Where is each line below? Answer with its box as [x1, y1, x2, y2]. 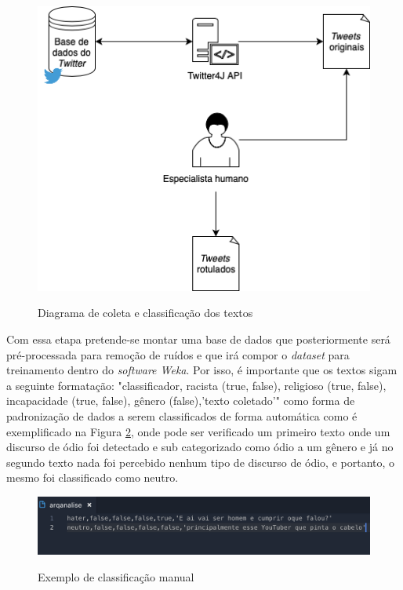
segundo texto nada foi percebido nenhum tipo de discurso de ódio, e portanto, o [6, 453, 395, 470]
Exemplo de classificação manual [38, 568, 194, 585]
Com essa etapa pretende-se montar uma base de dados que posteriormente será [6, 331, 390, 348]
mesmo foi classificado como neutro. [6, 469, 179, 486]
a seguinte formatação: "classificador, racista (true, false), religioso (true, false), [6, 377, 387, 393]
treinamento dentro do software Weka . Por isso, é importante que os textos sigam [6, 362, 398, 378]
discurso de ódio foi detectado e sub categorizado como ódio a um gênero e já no [6, 439, 394, 455]
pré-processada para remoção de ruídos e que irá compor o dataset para [6, 346, 350, 362]
